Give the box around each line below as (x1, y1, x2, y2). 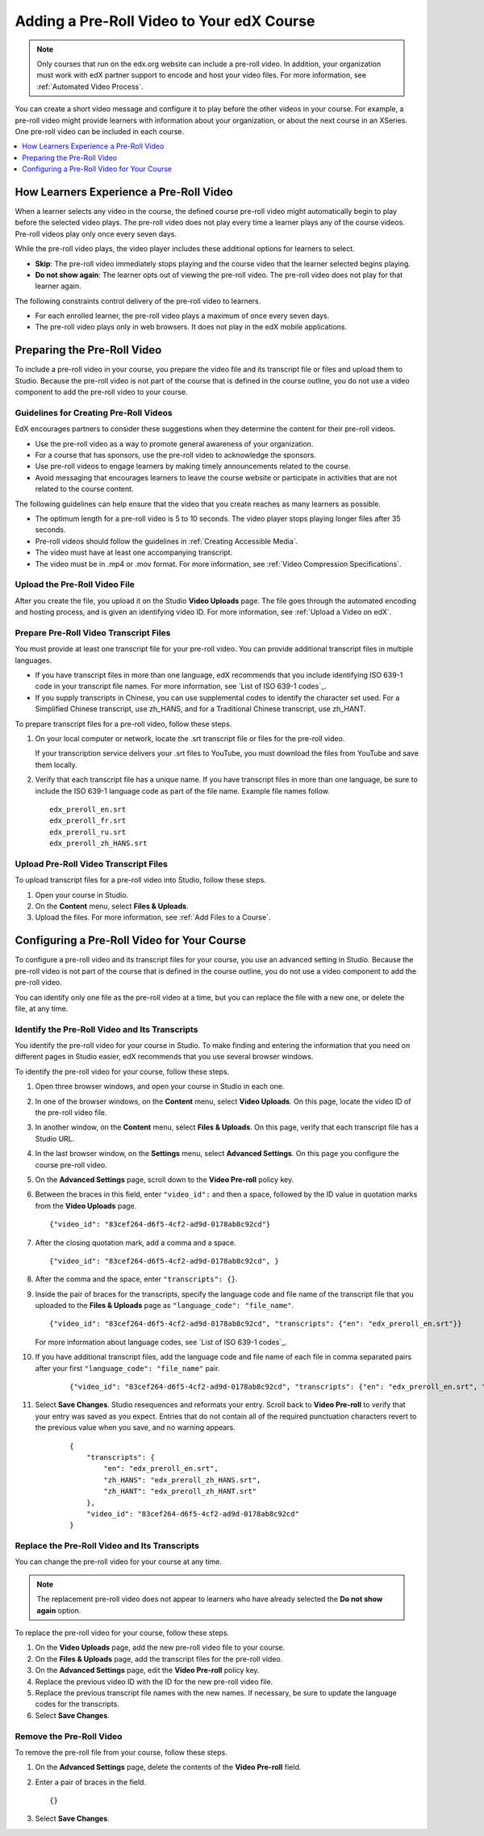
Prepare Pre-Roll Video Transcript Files (15, 627, 171, 638)
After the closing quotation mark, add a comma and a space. (35, 1238, 237, 1247)
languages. (15, 655, 52, 665)
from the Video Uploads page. (35, 1201, 137, 1210)
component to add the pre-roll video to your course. (15, 388, 188, 397)
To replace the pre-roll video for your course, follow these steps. (15, 1628, 230, 1638)
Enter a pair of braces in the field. (35, 1777, 147, 1787)
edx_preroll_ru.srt (49, 828, 127, 836)
